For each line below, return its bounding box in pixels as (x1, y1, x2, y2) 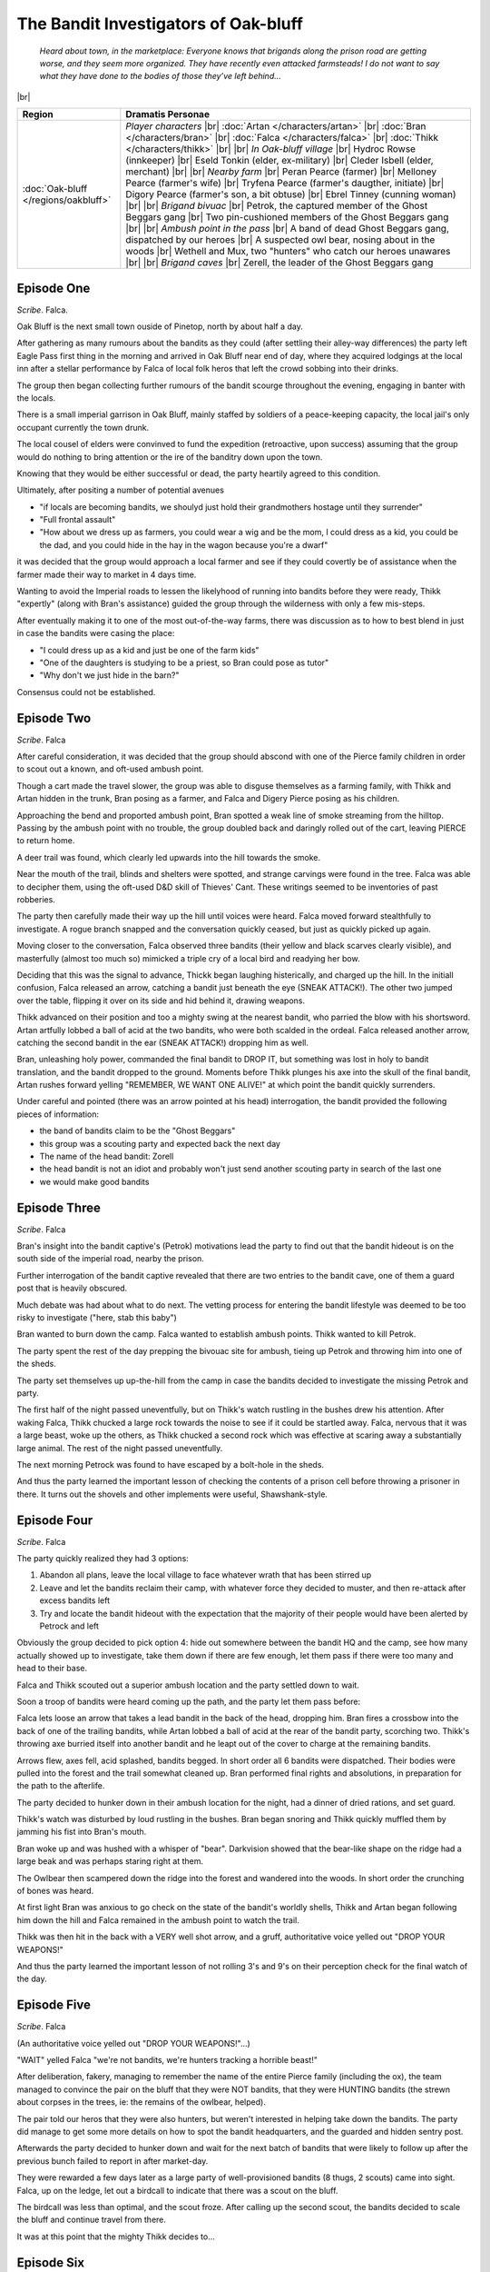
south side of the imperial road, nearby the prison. (16, 1253, 204, 1264)
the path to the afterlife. (16, 1780, 105, 1791)
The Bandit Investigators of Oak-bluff (16, 14, 304, 34)
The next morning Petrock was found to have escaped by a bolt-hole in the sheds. (16, 1459, 325, 1470)
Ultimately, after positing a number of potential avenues (16, 484, 224, 495)
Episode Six (16, 2255, 85, 2270)
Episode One (16, 280, 91, 295)
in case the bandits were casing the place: (16, 628, 175, 639)
